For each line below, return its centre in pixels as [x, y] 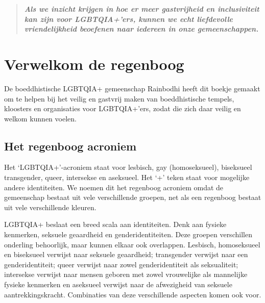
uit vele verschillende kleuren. [50, 207]
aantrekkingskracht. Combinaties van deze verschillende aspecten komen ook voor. [133, 294]
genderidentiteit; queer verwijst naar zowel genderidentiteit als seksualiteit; [121, 264]
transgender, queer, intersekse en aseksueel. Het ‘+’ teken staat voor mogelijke [127, 177]
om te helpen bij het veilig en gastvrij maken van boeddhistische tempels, [119, 98]
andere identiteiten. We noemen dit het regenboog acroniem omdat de [114, 187]
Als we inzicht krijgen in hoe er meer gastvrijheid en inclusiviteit [142, 9]
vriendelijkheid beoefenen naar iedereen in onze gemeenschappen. [141, 29]
